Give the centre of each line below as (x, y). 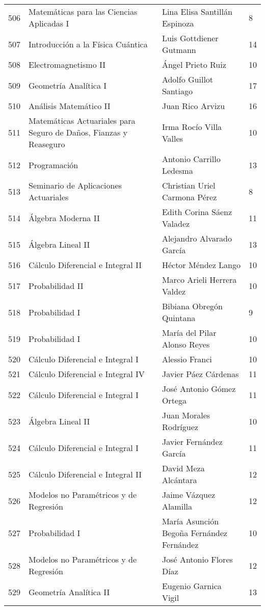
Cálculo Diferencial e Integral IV (87, 374)
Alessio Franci (187, 359)
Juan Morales (186, 415)
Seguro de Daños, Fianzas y (78, 132)
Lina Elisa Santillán (197, 11)
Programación (54, 165)
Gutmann (179, 50)
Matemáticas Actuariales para (82, 121)
